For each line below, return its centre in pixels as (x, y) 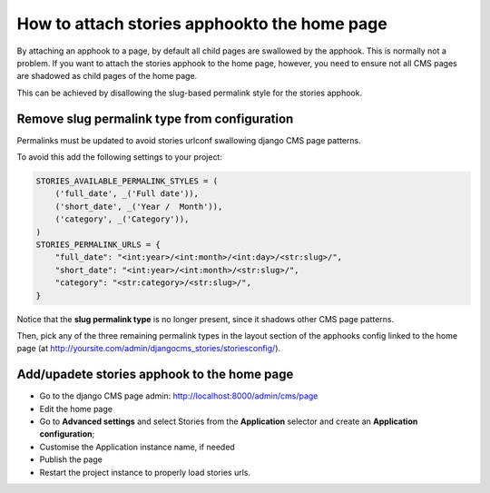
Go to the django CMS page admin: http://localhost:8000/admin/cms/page (179, 396)
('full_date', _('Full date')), (127, 194)
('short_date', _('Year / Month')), (139, 206)
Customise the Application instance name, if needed (137, 447)
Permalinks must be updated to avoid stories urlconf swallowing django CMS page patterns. (189, 140)
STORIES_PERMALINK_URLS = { (98, 244)
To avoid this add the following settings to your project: (119, 157)
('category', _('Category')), (122, 219)
